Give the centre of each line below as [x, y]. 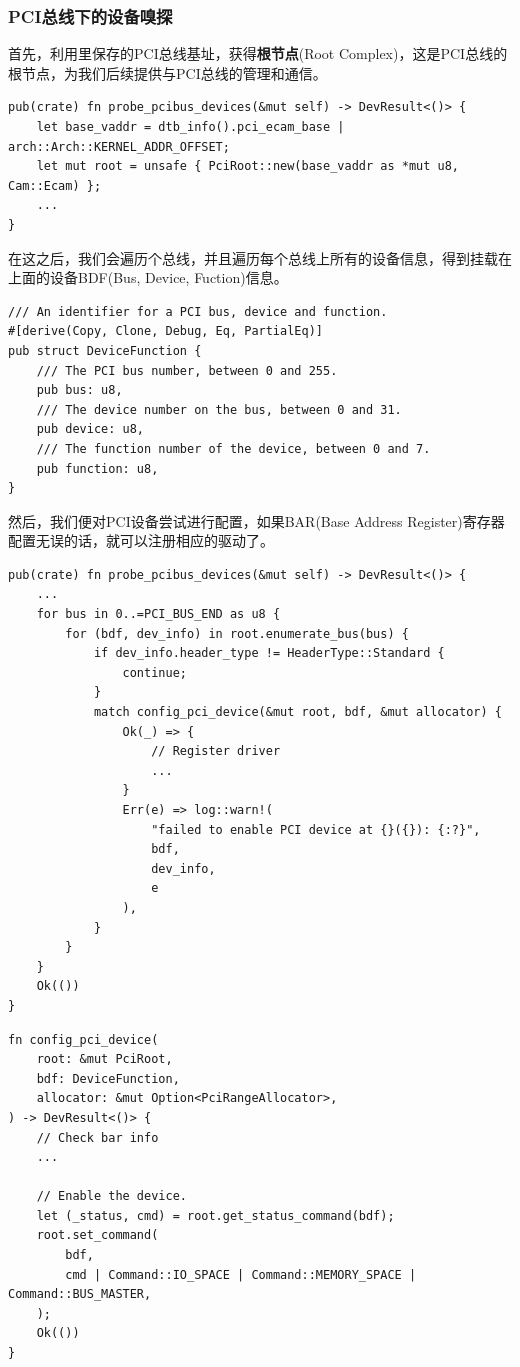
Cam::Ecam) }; [55, 185]
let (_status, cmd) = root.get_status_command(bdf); [215, 1215]
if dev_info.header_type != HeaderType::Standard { [269, 653]
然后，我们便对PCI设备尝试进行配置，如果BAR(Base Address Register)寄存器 [256, 520]
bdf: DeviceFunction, [108, 1078]
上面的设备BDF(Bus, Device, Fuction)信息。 [148, 277]
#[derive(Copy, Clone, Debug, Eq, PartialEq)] [165, 331]
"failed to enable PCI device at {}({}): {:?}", [316, 829]
